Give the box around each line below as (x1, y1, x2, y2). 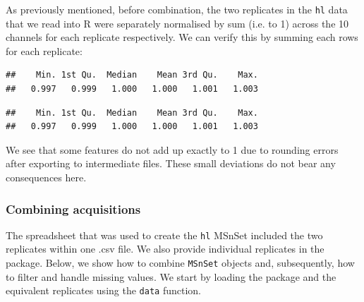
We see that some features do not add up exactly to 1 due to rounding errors (6, 142, 339, 157)
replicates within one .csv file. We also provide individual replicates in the (6, 241, 324, 256)
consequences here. (6, 170, 87, 184)
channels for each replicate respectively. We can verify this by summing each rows (6, 30, 358, 44)
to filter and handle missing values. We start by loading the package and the (6, 269, 336, 284)
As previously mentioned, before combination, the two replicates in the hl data (6, 2, 348, 16)
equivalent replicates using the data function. (6, 283, 201, 298)
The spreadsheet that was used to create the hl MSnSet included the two (6, 227, 323, 242)
